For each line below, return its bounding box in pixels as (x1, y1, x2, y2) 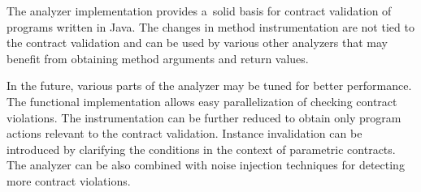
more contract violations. (7, 172, 131, 189)
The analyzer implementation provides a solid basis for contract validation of (7, 2, 392, 19)
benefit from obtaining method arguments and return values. (7, 49, 309, 66)
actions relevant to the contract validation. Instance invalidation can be (7, 125, 362, 142)
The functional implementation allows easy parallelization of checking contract (7, 92, 397, 109)
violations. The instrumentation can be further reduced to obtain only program (7, 109, 401, 126)
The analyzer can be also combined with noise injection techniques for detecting (7, 156, 405, 173)
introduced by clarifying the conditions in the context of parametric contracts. (7, 140, 396, 157)
